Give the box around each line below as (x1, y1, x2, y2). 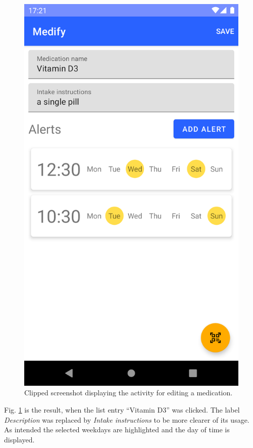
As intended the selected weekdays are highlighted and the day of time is (4, 424, 230, 435)
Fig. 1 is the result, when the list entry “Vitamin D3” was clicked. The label (4, 404, 240, 415)
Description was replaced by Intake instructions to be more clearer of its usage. (4, 414, 249, 425)
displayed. (4, 434, 35, 444)
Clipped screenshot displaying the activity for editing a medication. (24, 387, 233, 398)
